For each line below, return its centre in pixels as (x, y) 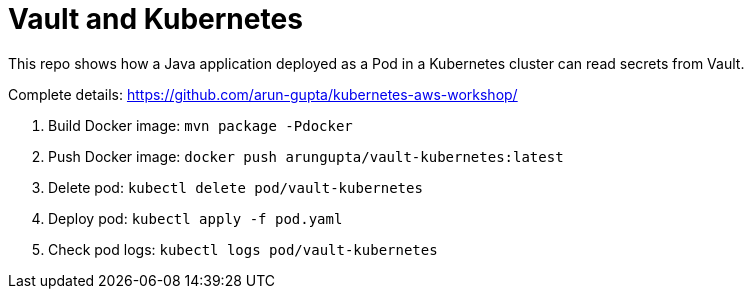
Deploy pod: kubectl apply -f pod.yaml (195, 218)
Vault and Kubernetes (155, 19)
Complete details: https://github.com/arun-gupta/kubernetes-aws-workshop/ (263, 94)
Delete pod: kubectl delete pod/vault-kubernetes (235, 187)
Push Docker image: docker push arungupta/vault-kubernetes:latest (306, 156)
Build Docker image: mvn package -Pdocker (200, 125)
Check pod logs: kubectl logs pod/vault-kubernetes (243, 249)
